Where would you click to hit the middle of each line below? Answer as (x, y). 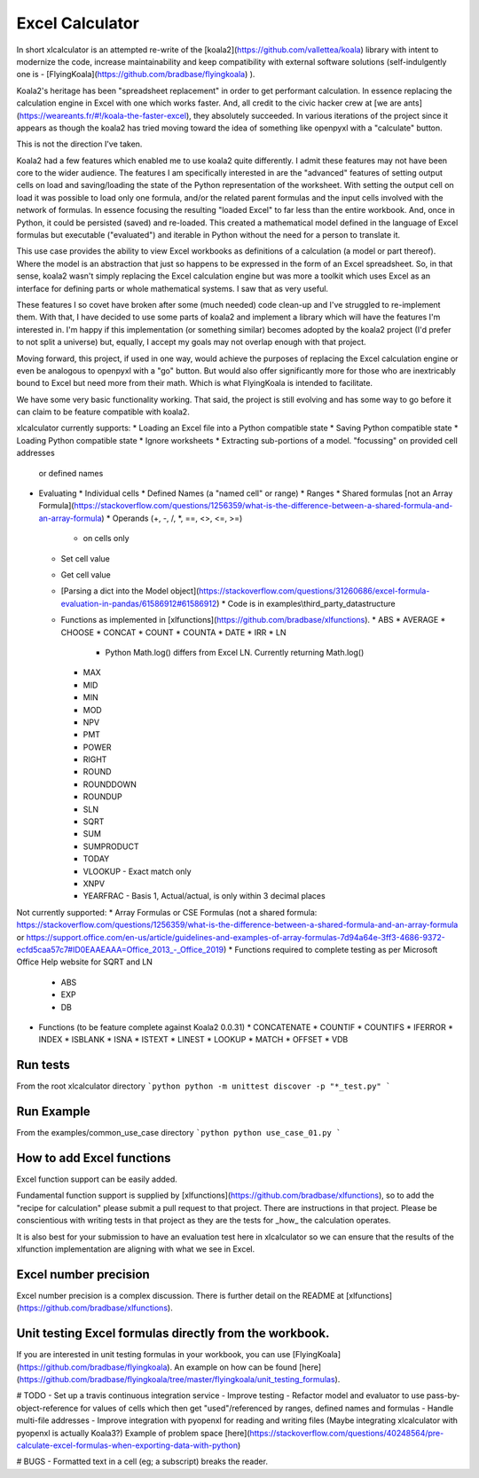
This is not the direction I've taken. (79, 144)
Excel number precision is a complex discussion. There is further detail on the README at (181, 1295)
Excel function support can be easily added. (97, 1179)
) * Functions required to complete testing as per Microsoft (330, 949)
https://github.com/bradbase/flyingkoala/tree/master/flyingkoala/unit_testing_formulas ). (180, 1379)
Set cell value (86, 558)
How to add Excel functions (94, 1158)
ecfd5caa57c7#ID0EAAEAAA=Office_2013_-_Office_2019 (120, 949)
